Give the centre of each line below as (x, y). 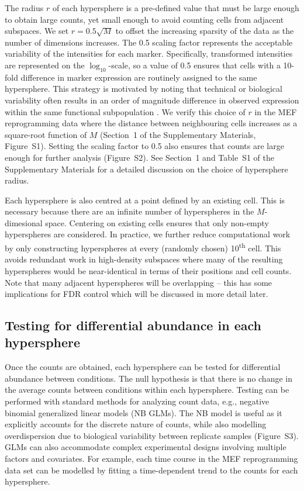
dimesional (24, 222)
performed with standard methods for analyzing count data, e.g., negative (137, 401)
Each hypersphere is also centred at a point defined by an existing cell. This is (145, 200)
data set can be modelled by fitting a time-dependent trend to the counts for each (151, 470)
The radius (24, 8)
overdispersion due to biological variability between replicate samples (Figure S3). (152, 435)
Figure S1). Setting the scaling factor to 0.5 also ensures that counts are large (144, 146)
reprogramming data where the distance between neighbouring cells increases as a (151, 123)
